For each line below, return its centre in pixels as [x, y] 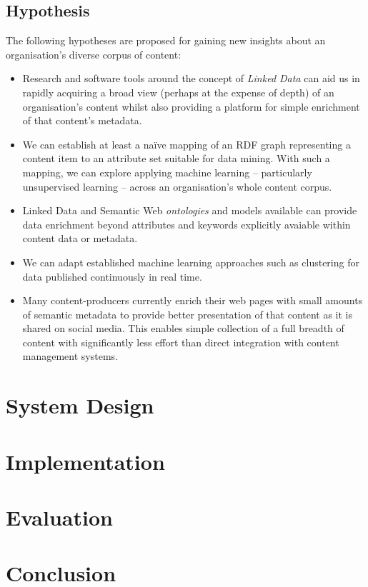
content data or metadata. [80, 238]
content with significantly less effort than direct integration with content [181, 342]
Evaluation [59, 517]
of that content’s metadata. [82, 120]
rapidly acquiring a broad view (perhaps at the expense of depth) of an [178, 92]
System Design [80, 405]
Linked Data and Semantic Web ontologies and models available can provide [190, 210]
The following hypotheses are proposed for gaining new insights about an [166, 40]
